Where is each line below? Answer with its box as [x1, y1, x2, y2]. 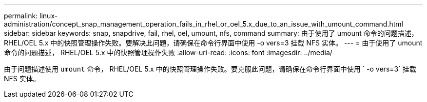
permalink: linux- [4, 12, 58, 20]
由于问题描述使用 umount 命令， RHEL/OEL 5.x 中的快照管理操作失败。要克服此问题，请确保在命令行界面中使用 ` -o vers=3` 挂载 [4, 65, 416, 73]
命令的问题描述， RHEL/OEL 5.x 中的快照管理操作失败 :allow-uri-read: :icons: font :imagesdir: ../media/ [4, 48, 332, 57]
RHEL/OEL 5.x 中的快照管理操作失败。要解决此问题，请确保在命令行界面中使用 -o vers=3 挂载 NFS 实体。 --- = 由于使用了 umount [4, 39, 423, 47]
